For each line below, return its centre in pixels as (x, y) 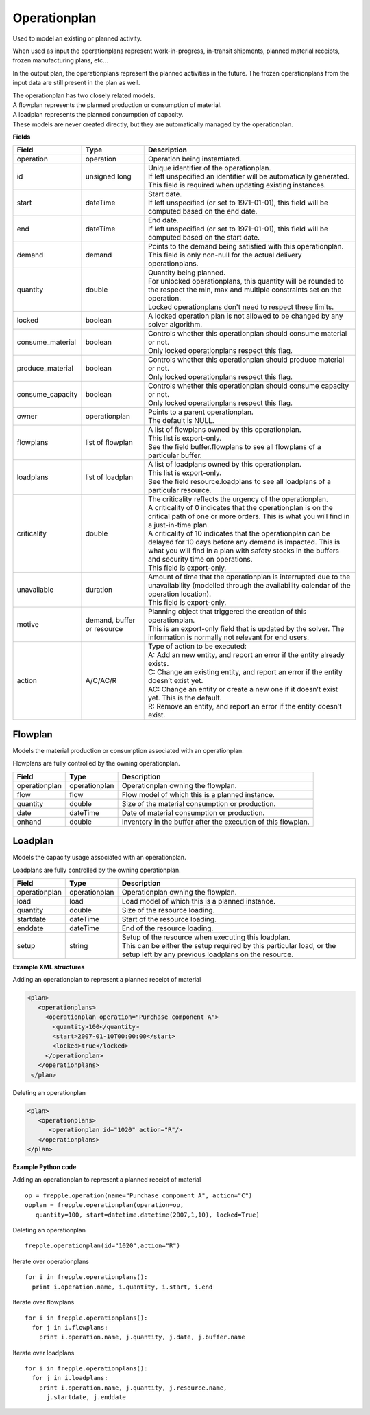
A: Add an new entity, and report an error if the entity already (247, 655)
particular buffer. (175, 455)
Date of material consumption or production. (193, 812)
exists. (159, 664)
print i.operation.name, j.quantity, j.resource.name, (133, 1388)
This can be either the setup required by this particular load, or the (229, 946)
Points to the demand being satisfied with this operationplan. (246, 246)
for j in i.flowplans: (70, 1327)
